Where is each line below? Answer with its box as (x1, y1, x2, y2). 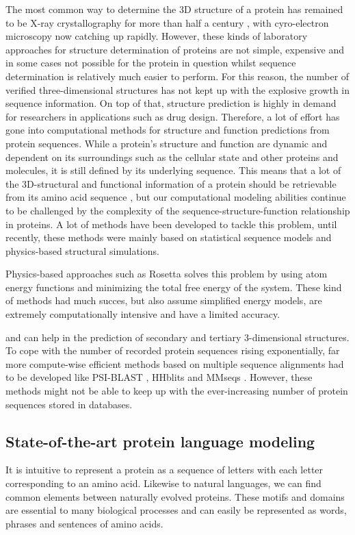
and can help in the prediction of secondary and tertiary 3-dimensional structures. (5, 329, 350, 344)
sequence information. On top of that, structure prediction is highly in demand (5, 96, 337, 110)
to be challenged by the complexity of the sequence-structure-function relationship (5, 203, 350, 217)
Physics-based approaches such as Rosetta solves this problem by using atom (5, 266, 328, 281)
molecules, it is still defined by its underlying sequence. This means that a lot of (5, 163, 341, 177)
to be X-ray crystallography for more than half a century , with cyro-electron (5, 15, 329, 29)
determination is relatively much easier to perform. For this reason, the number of (5, 69, 350, 83)
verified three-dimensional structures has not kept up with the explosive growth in (5, 82, 350, 97)
